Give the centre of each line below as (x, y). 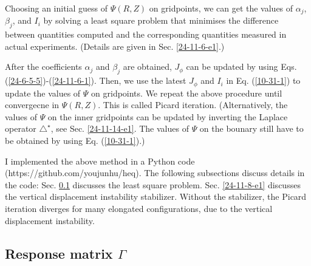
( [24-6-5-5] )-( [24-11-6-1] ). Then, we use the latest (96, 80)
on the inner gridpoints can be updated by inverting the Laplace (168, 116)
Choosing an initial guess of (56, 8)
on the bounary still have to (251, 128)
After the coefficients (43, 66)
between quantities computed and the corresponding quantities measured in (146, 34)
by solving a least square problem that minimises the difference (161, 20)
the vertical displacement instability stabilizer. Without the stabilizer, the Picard (156, 196)
